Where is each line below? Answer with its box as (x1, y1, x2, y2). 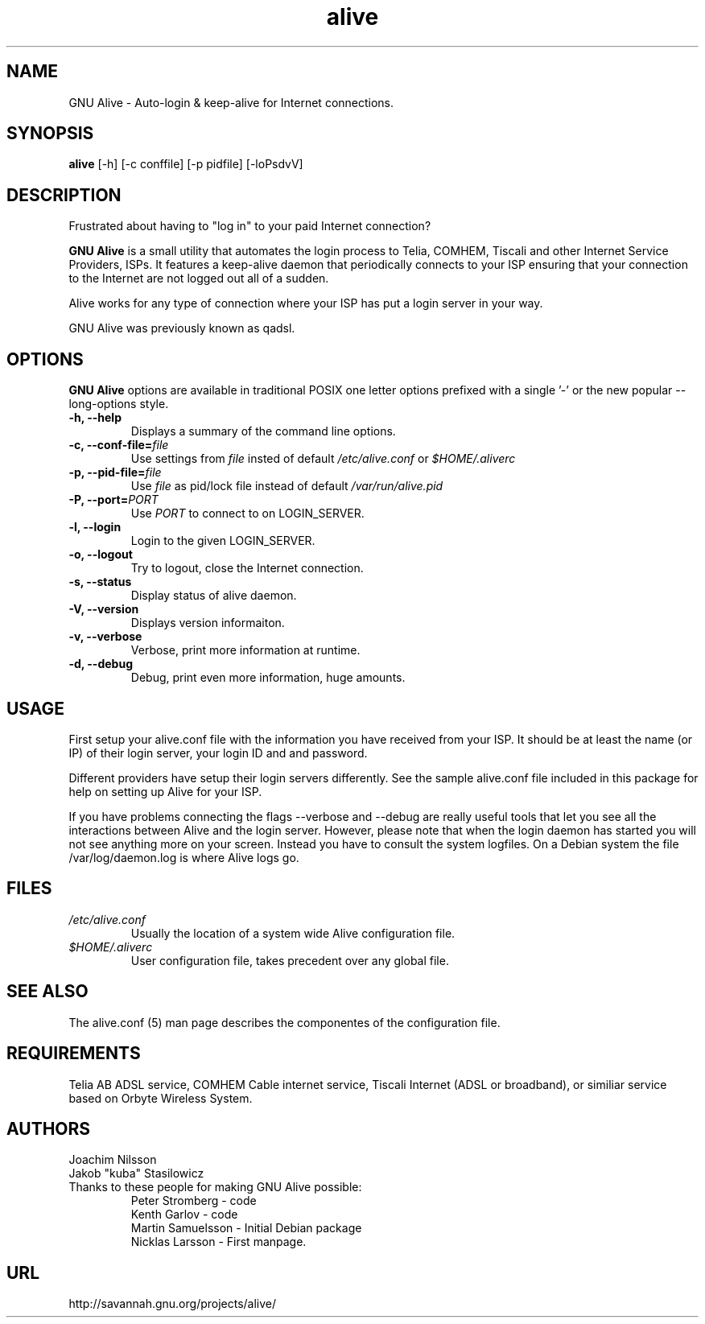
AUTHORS (6, 1118, 91, 1139)
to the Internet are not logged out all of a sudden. (68, 271, 329, 286)
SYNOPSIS (6, 123, 94, 144)
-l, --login (68, 520, 122, 534)
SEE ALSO (6, 981, 89, 1002)
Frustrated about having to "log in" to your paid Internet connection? (68, 219, 431, 233)
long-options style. (68, 397, 169, 411)
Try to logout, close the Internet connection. (130, 561, 364, 575)
